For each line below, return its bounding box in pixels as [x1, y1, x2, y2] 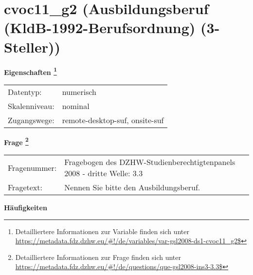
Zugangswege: [8, 114, 54, 126]
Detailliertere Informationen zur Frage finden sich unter [15, 252, 181, 262]
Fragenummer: [8, 162, 57, 173]
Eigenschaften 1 [4, 65, 57, 77]
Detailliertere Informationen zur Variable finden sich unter [15, 226, 189, 236]
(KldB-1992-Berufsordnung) [4, 18, 196, 37]
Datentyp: [8, 86, 42, 97]
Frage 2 [4, 135, 29, 147]
